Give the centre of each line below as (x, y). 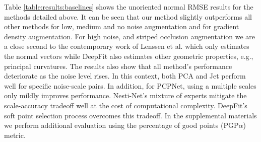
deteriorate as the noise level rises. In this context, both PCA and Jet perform (125, 76)
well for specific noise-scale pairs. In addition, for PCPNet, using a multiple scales (130, 85)
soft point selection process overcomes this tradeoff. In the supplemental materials (130, 115)
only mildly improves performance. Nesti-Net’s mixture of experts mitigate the (125, 95)
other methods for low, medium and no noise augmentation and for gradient (122, 26)
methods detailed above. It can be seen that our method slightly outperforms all (128, 16)
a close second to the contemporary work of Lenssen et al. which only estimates (127, 46)
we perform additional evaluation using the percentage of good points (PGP (121, 125)
